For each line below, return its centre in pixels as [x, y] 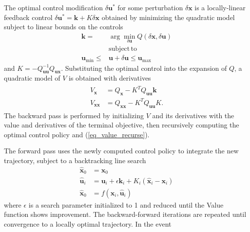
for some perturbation [150, 7]
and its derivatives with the [193, 115]
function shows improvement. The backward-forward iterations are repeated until [125, 214]
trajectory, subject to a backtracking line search [75, 160]
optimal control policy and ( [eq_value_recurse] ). [77, 134]
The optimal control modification [54, 7]
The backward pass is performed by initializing [74, 115]
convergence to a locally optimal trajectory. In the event [88, 223]
